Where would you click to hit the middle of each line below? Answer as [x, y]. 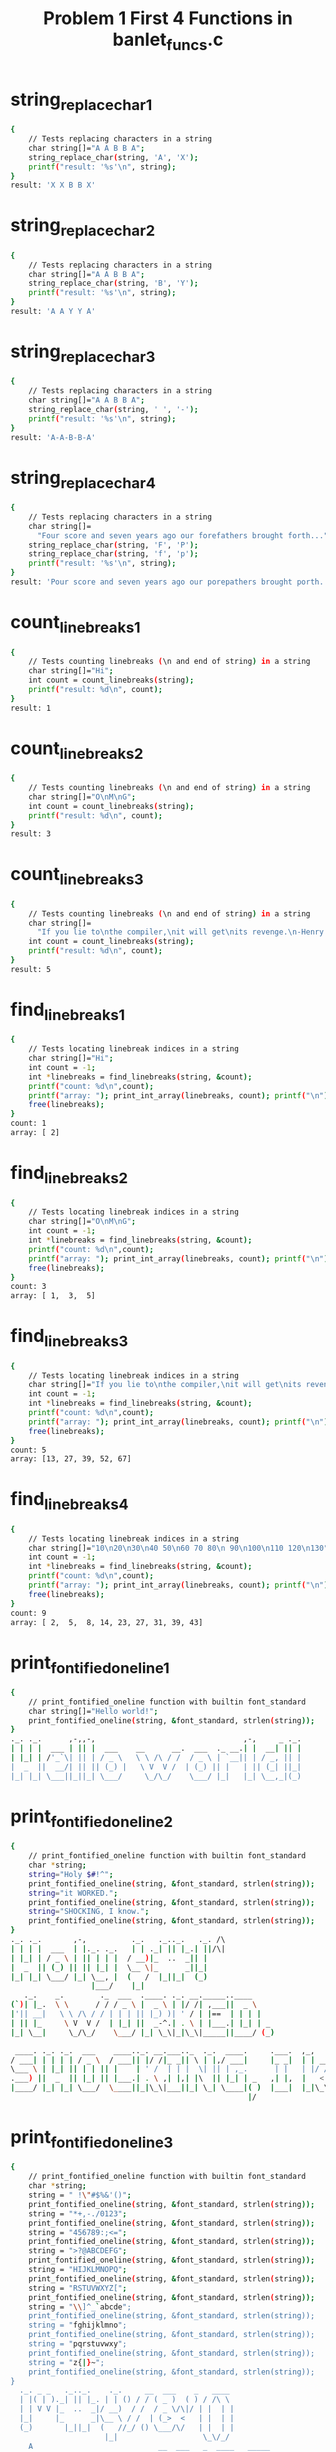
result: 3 [31, 834]
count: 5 [28, 1450]
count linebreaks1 [75, 624]
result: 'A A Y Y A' [53, 312]
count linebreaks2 [77, 750]
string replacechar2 [83, 227]
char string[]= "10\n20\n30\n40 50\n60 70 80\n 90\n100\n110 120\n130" [178, 1548]
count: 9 [28, 1613]
